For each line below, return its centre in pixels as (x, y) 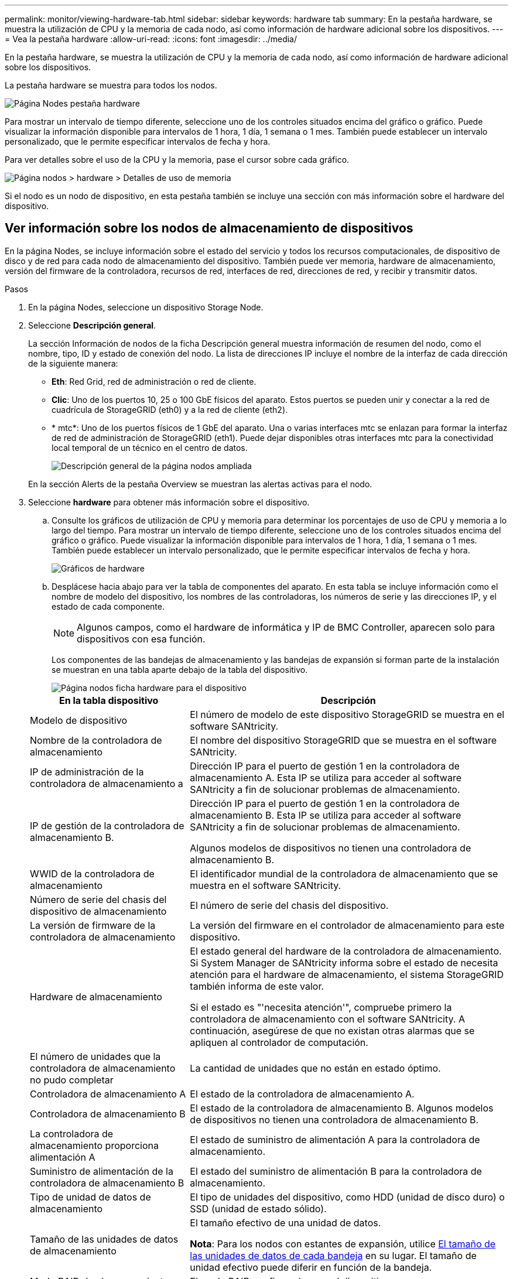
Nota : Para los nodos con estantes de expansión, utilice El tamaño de (343, 1244)
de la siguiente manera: (73, 363)
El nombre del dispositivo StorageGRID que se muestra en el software (343, 740)
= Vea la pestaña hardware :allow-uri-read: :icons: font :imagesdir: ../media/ (151, 39)
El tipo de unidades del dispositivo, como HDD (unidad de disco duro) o (347, 1197)
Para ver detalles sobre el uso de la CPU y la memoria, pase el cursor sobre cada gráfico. (177, 160)
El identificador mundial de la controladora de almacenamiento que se (344, 873)
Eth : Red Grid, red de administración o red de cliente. (154, 381)
